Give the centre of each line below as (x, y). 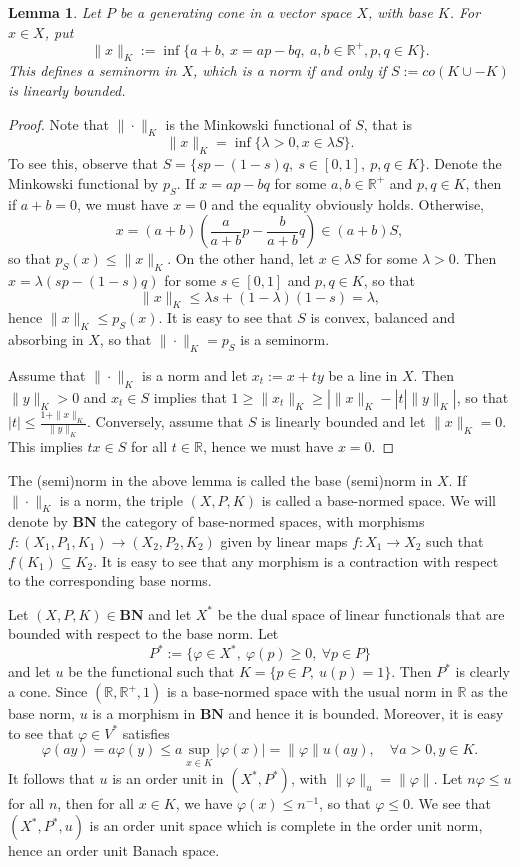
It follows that (51, 778)
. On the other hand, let (241, 258)
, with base (400, 12)
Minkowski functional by (83, 182)
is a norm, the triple (121, 499)
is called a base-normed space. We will (378, 499)
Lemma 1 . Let (54, 12)
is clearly (482, 671)
